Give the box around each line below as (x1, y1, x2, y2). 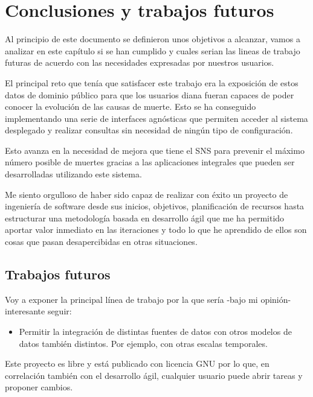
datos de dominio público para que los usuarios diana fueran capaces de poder (5, 88, 294, 101)
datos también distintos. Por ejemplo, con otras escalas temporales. (19, 337, 268, 349)
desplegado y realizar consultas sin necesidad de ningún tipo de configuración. (5, 124, 293, 136)
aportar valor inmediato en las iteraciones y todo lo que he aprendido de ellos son (5, 223, 307, 236)
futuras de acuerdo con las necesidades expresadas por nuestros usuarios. (5, 56, 274, 69)
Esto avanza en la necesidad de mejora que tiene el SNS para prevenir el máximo (5, 144, 305, 156)
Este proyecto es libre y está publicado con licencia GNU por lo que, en (5, 357, 269, 370)
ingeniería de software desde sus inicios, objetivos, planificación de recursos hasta (5, 200, 305, 212)
